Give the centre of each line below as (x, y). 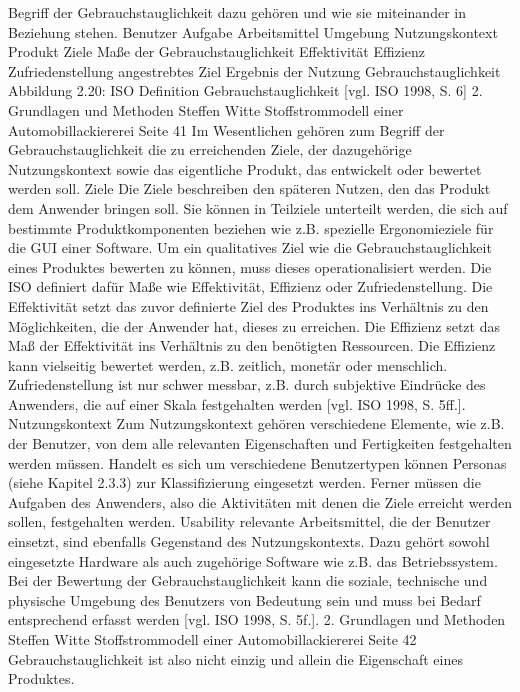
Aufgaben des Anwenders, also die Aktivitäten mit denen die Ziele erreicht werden (260, 501)
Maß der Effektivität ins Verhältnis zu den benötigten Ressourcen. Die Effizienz (252, 345)
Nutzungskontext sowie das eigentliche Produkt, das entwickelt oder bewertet (245, 168)
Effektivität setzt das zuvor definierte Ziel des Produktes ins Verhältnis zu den (248, 305)
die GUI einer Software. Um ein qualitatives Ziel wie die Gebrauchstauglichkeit (250, 247)
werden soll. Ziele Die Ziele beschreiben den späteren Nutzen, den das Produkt (249, 188)
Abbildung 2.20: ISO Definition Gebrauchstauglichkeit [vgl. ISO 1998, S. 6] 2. (245, 90)
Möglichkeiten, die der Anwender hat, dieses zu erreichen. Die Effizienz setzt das (254, 325)
